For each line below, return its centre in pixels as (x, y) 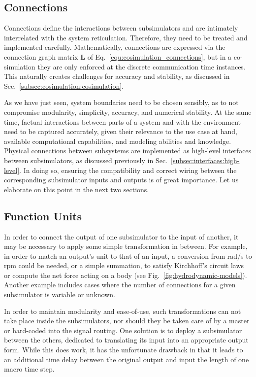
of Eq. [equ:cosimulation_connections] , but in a (160, 56)
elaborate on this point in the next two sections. (77, 189)
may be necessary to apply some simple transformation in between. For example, (126, 246)
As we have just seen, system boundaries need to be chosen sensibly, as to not (121, 102)
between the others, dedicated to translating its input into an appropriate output (126, 340)
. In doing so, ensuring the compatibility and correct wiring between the (128, 170)
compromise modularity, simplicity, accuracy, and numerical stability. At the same (128, 112)
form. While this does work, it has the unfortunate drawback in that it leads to (124, 350)
